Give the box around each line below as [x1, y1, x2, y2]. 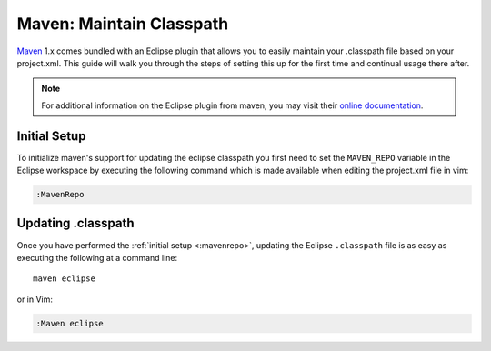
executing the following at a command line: [16, 252, 178, 263]
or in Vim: [16, 294, 54, 305]
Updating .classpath [16, 216, 135, 231]
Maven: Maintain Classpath [16, 14, 229, 34]
